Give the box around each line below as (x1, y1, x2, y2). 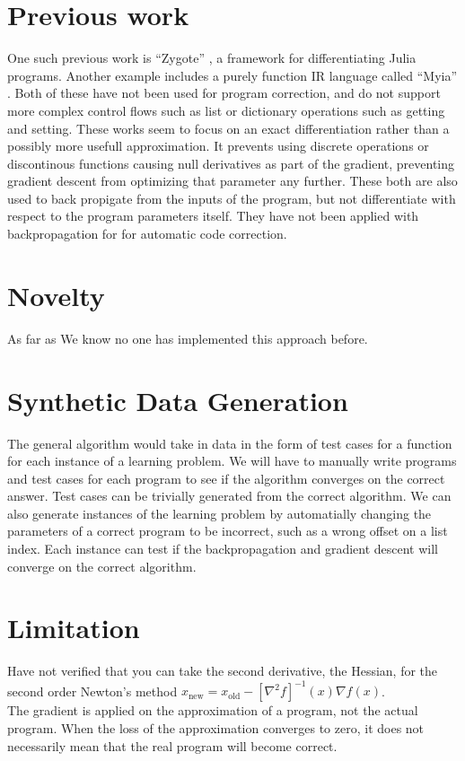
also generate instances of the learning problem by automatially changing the (7, 503, 432, 522)
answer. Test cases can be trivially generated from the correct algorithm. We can (7, 486, 452, 505)
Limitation (7, 609, 140, 646)
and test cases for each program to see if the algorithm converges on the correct (7, 468, 445, 487)
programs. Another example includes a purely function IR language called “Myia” (7, 66, 458, 84)
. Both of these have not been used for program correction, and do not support (7, 83, 441, 102)
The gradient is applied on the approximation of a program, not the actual (7, 701, 418, 720)
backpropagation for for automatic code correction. (7, 224, 287, 243)
